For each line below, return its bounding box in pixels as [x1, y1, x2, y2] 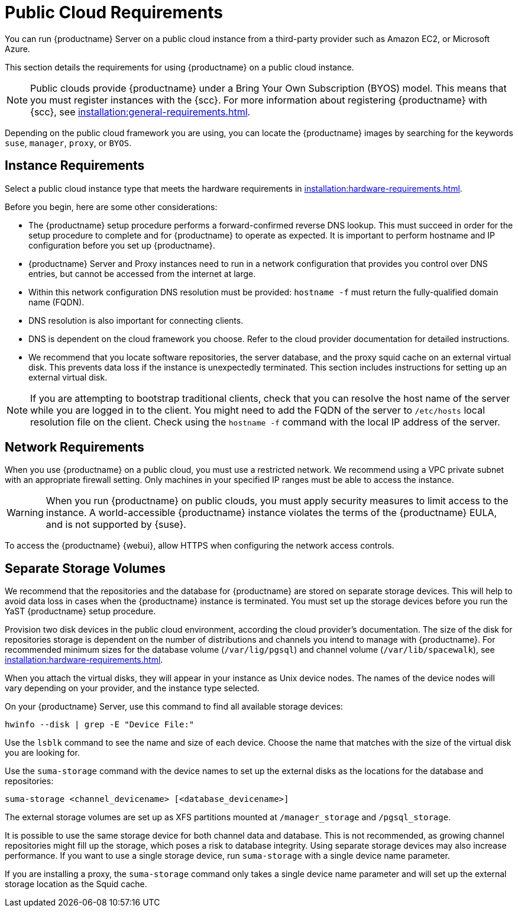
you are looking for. [5, 747, 80, 758]
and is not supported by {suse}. [46, 518, 186, 531]
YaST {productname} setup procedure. [5, 606, 156, 617]
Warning [7, 507, 44, 519]
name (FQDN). [28, 297, 85, 307]
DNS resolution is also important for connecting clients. [28, 315, 244, 326]
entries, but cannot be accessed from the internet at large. [28, 268, 256, 279]
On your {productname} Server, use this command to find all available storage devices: [5, 701, 343, 712]
